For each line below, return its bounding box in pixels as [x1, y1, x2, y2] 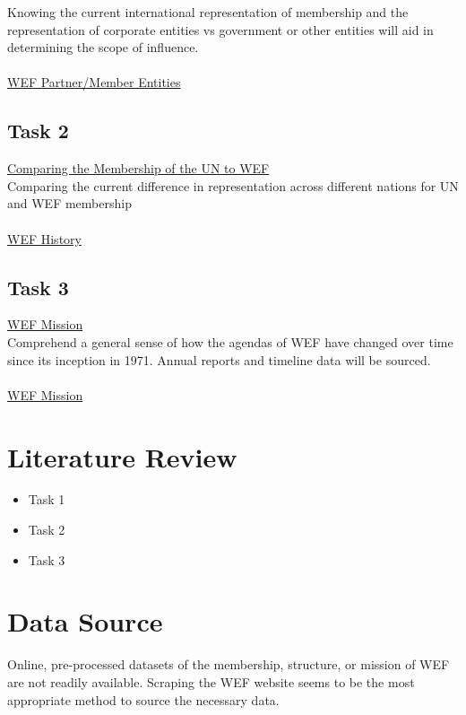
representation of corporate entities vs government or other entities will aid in [7, 20, 434, 39]
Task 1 [28, 490, 65, 509]
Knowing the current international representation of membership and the [7, 3, 409, 21]
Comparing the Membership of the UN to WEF [7, 159, 270, 178]
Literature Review [7, 438, 237, 475]
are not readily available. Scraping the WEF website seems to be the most [7, 672, 415, 691]
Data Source [7, 603, 163, 640]
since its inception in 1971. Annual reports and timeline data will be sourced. [7, 350, 431, 369]
